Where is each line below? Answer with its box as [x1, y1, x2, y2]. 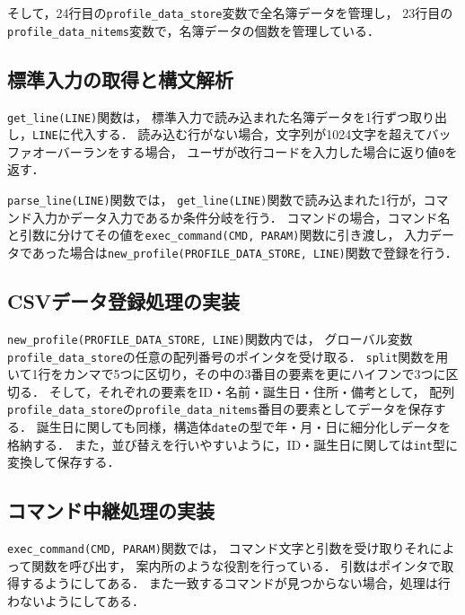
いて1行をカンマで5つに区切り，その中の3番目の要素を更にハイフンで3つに [7, 365, 446, 383]
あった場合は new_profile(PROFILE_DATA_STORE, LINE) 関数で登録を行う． [31, 242, 458, 261]
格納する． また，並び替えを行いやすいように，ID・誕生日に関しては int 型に [7, 435, 458, 453]
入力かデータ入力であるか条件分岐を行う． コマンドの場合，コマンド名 [31, 207, 451, 226]
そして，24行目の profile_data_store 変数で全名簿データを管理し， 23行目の [7, 4, 453, 22]
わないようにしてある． [7, 591, 145, 610]
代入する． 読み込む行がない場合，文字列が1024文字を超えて [70, 125, 426, 144]
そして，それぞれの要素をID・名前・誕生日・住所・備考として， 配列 [48, 382, 455, 400]
